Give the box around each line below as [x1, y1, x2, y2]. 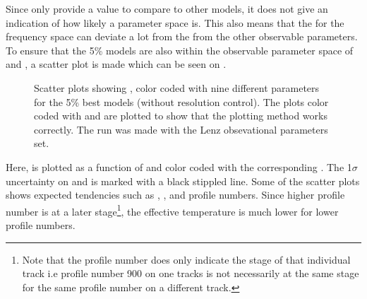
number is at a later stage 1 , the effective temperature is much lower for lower [6, 201, 339, 218]
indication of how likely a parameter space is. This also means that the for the [6, 15, 344, 30]
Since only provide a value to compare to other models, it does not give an [6, 1, 328, 16]
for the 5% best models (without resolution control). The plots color [34, 94, 329, 109]
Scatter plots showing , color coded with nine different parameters [34, 80, 320, 95]
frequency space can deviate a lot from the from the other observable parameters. [6, 29, 358, 44]
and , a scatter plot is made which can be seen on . [6, 57, 227, 71]
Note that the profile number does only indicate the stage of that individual [22, 252, 351, 266]
